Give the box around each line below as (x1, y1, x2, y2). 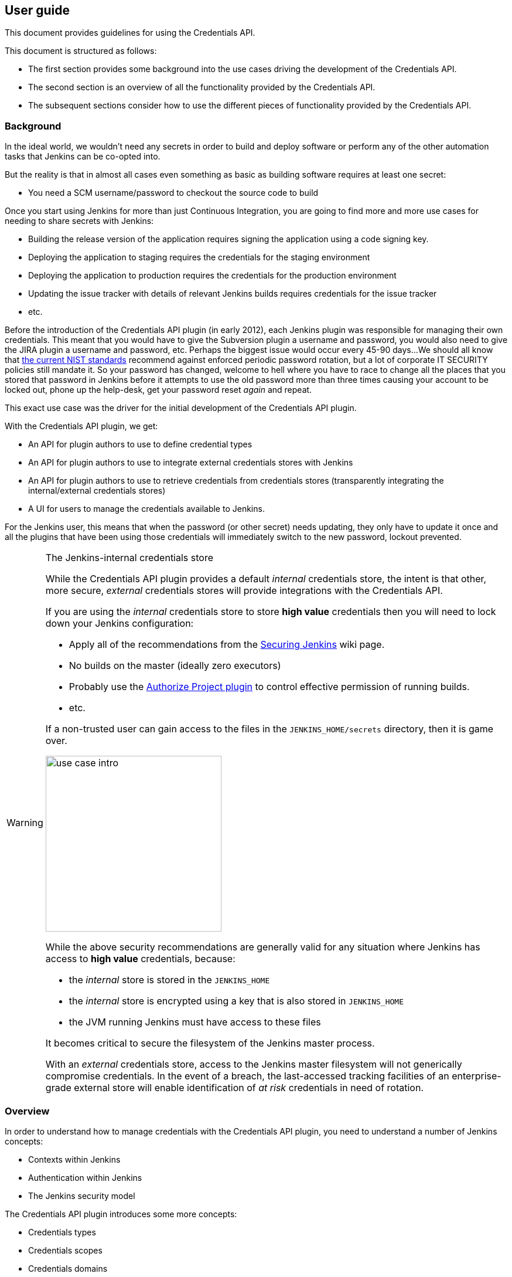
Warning (6, 817, 43, 829)
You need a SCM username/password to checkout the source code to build (28, 188, 319, 198)
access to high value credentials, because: (45, 953, 235, 965)
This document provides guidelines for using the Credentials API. (5, 28, 255, 38)
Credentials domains (28, 1263, 108, 1273)
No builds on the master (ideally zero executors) (69, 660, 281, 672)
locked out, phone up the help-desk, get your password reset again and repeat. (5, 385, 312, 395)
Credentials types (28, 1227, 96, 1237)
